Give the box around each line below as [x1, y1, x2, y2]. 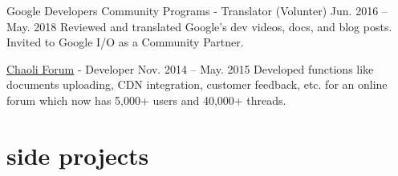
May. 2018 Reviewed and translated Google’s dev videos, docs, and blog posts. [6, 18, 392, 34]
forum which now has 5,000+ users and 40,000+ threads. [6, 91, 286, 108]
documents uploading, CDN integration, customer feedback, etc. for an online [6, 76, 388, 93]
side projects [6, 138, 149, 171]
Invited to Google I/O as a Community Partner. [6, 34, 244, 50]
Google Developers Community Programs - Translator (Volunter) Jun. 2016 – [6, 2, 388, 18]
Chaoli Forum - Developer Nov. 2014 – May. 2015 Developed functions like [6, 60, 374, 77]
